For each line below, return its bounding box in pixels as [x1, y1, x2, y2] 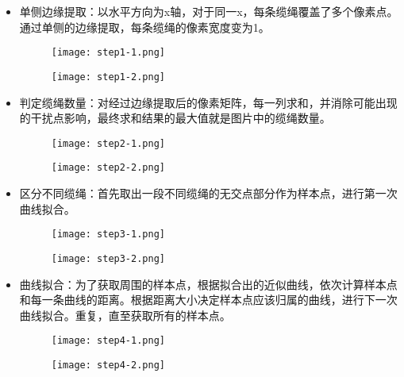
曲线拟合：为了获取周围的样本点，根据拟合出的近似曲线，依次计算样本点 [19, 275, 398, 292]
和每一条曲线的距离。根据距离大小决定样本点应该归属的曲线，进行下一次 [19, 291, 398, 308]
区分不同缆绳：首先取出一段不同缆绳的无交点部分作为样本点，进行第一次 [19, 185, 398, 201]
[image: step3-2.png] [51, 252, 165, 264]
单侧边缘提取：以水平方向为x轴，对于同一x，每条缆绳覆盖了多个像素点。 [19, 3, 398, 19]
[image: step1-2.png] [51, 71, 165, 83]
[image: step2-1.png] [51, 137, 165, 149]
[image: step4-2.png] [51, 359, 165, 371]
